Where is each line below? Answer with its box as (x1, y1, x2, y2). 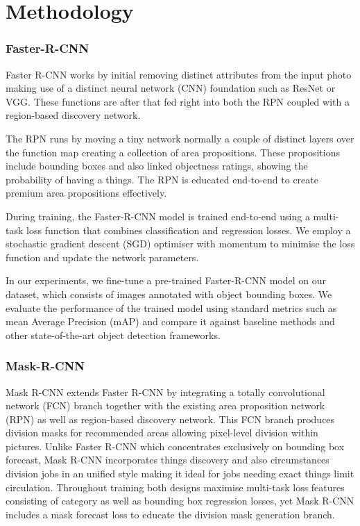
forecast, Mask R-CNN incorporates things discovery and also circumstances (6, 452, 329, 467)
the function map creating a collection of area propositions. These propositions (6, 145, 341, 159)
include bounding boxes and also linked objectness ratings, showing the (6, 158, 308, 173)
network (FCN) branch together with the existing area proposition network (6, 398, 325, 413)
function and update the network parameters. (6, 249, 199, 264)
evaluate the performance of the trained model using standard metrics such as (6, 300, 337, 315)
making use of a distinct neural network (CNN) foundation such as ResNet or (6, 81, 336, 95)
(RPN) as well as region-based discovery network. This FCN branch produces (6, 411, 335, 426)
